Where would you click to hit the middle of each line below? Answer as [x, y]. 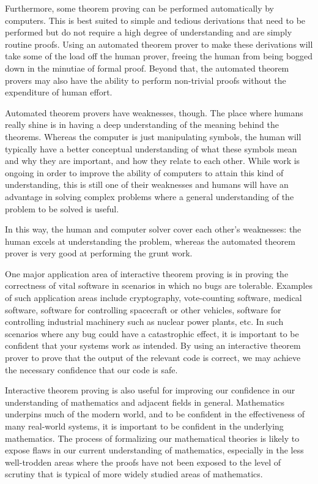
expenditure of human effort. [59, 92]
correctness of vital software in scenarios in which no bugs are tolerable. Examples [159, 285]
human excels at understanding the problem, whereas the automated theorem [150, 241]
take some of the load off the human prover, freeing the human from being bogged [159, 56]
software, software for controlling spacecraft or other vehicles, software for [143, 309]
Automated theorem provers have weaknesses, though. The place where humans [154, 112]
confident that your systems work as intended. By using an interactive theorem [153, 345]
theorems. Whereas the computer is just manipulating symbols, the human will [153, 136]
